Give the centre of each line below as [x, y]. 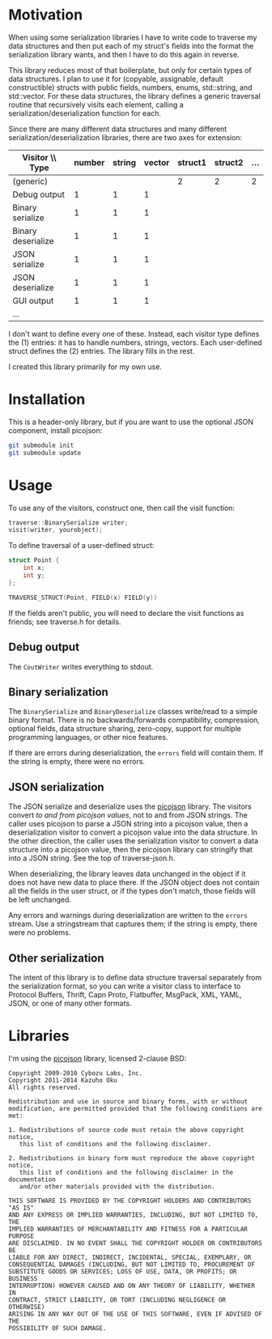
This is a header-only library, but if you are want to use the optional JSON [131, 422]
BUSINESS [23, 1278]
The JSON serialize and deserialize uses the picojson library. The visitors [130, 806]
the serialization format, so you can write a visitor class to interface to [125, 986]
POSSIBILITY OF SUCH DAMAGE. [57, 1328]
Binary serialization [59, 692]
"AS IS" [21, 1208]
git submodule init [41, 445]
